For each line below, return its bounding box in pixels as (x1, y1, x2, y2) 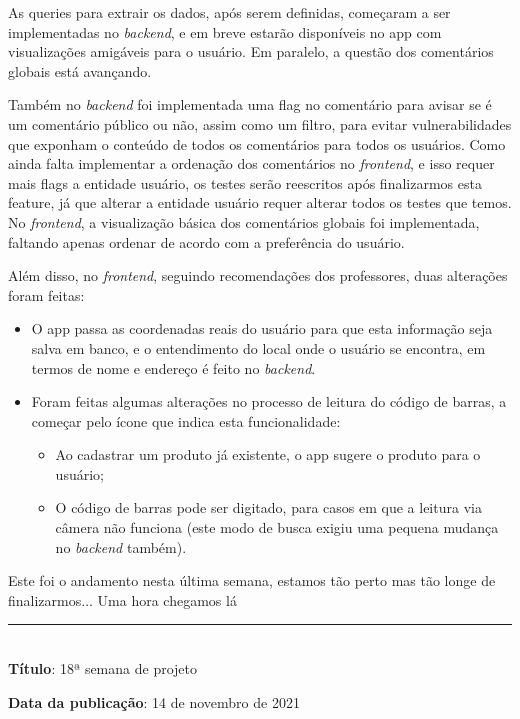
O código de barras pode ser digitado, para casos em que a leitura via (55, 497, 482, 518)
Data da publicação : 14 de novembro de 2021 (8, 691, 300, 712)
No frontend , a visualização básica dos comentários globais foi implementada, (8, 211, 480, 232)
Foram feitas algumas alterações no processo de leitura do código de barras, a (31, 391, 507, 412)
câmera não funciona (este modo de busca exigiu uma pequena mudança (55, 517, 499, 538)
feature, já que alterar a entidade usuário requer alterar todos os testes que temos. (8, 192, 512, 213)
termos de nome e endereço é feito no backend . (31, 357, 316, 378)
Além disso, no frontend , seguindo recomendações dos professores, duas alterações (8, 265, 508, 286)
